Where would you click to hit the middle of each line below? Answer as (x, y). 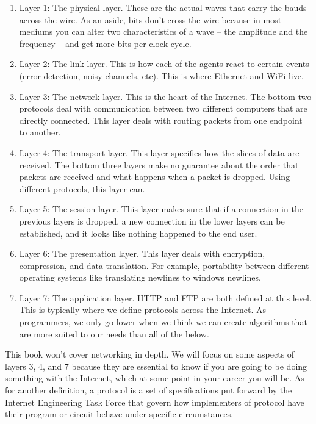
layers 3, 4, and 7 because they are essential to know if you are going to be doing (156, 366)
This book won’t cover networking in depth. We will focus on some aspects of (150, 354)
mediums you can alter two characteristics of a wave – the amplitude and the (163, 31)
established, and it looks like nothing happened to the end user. (138, 233)
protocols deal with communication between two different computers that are (163, 108)
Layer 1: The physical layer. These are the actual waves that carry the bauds (163, 7)
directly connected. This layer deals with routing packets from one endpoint (161, 120)
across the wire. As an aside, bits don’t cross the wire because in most (150, 19)
